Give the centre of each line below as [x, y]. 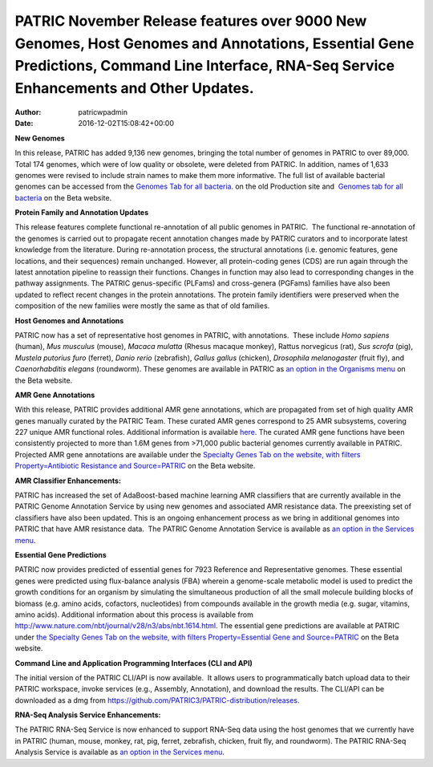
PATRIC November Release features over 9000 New [191, 21]
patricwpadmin [103, 112]
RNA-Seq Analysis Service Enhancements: [88, 715]
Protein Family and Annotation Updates [82, 213]
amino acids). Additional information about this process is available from [134, 615]
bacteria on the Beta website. [63, 197]
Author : [28, 112]
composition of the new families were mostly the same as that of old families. [142, 306]
